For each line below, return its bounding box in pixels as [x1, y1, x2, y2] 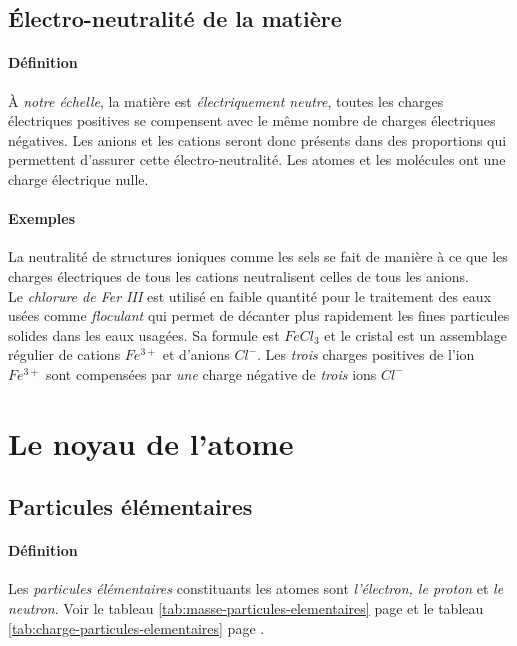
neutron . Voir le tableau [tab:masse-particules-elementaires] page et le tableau [8, 598, 484, 619]
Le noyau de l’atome [8, 422, 294, 463]
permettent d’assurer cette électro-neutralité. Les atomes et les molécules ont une [8, 149, 506, 170]
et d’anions [162, 344, 230, 365]
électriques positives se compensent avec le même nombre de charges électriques [8, 110, 496, 131]
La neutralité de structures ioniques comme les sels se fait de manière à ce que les [8, 246, 508, 267]
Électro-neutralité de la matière [8, 3, 342, 34]
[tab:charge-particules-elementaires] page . [8, 617, 265, 638]
